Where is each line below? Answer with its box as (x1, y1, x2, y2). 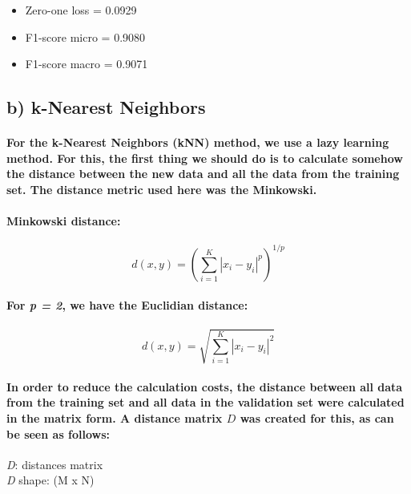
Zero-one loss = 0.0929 (25, 2, 137, 18)
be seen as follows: (6, 425, 111, 442)
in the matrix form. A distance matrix (6, 409, 223, 426)
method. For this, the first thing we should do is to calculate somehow (6, 149, 403, 166)
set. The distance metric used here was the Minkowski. (6, 180, 317, 197)
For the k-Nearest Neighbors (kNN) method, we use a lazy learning (6, 134, 389, 151)
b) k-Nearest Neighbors (6, 95, 206, 119)
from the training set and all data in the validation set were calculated (6, 394, 405, 411)
